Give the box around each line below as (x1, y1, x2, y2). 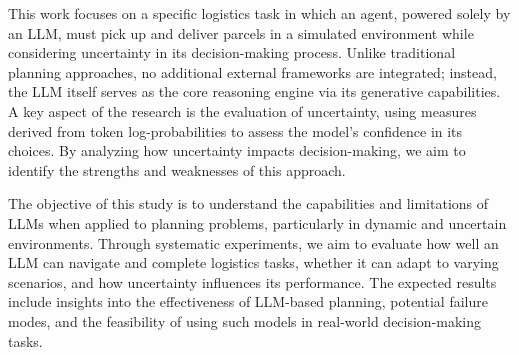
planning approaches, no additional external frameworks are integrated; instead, (8, 61, 497, 82)
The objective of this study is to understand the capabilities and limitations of (8, 193, 489, 214)
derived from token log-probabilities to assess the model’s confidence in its (8, 120, 463, 141)
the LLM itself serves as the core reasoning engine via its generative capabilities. (8, 81, 501, 102)
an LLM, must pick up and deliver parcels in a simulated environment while (8, 22, 474, 43)
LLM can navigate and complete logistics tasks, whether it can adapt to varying (8, 252, 499, 273)
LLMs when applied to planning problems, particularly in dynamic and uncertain (8, 212, 507, 233)
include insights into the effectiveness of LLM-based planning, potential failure (8, 291, 488, 312)
